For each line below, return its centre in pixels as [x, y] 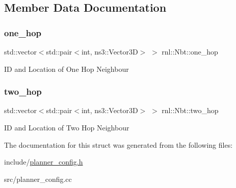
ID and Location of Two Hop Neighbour [67, 127]
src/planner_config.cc [38, 179]
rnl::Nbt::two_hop [190, 110]
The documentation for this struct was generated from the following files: [119, 144]
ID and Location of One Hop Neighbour [67, 69]
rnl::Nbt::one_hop [190, 51]
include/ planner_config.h [44, 162]
